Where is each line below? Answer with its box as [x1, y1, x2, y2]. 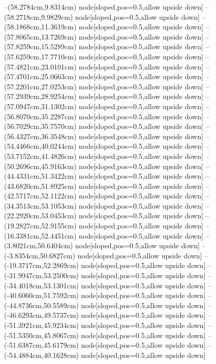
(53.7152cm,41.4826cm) [4, 150, 77, 161]
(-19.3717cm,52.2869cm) [4, 260, 79, 271]
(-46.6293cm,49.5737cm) [4, 310, 79, 320]
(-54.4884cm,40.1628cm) [4, 349, 79, 360]
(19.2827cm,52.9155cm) [4, 220, 77, 231]
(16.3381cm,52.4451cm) [4, 230, 77, 241]
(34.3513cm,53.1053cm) [4, 200, 77, 211]
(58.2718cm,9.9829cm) [4, 11, 73, 22]
